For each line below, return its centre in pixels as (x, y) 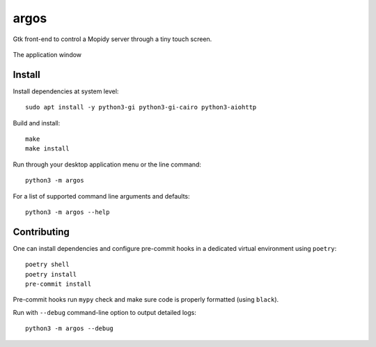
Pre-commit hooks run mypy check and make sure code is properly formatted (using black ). (146, 300)
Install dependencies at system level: (66, 91)
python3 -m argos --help (68, 212)
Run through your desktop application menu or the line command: (107, 164)
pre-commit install (58, 284)
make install (47, 149)
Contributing (41, 232)
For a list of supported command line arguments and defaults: (102, 196)
